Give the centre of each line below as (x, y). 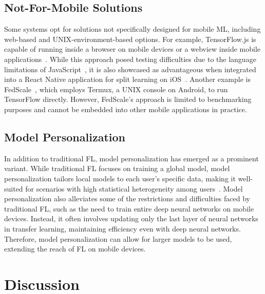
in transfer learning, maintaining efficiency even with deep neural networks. (122, 228)
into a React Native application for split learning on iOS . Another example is (127, 79)
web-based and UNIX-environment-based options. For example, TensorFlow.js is (130, 39)
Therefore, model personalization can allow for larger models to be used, (118, 238)
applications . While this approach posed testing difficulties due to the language (130, 59)
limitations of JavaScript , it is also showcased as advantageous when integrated (130, 69)
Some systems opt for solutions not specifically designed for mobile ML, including (132, 29)
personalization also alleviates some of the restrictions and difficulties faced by (127, 198)
